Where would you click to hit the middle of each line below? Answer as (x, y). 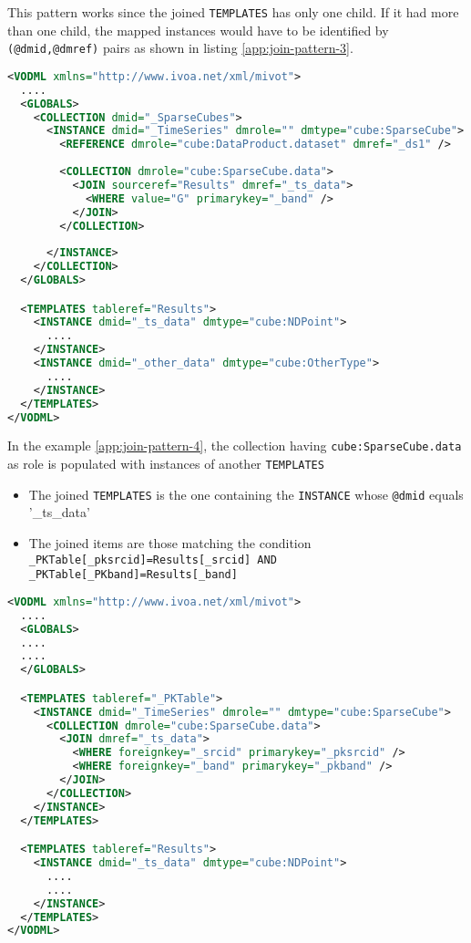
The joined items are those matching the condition (170, 543)
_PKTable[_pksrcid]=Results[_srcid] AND (153, 560)
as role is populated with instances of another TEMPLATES (166, 464)
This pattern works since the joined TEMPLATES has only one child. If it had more (233, 12)
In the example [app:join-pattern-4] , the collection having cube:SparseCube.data (235, 446)
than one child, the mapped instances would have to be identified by (198, 30)
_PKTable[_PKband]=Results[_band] (133, 575)
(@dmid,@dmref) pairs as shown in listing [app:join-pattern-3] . (180, 48)
